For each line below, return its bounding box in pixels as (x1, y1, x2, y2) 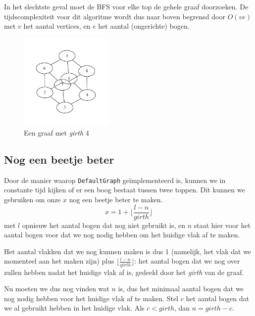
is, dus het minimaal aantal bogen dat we (118, 283, 244, 294)
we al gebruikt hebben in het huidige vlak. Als (4, 303, 145, 313)
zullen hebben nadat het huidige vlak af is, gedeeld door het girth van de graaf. (4, 267, 244, 277)
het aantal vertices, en (23, 21, 91, 31)
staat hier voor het (194, 220, 251, 230)
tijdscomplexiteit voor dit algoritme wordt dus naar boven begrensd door (4, 11, 225, 21)
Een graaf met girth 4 (24, 127, 89, 137)
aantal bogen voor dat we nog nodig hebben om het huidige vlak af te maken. (4, 229, 240, 240)
